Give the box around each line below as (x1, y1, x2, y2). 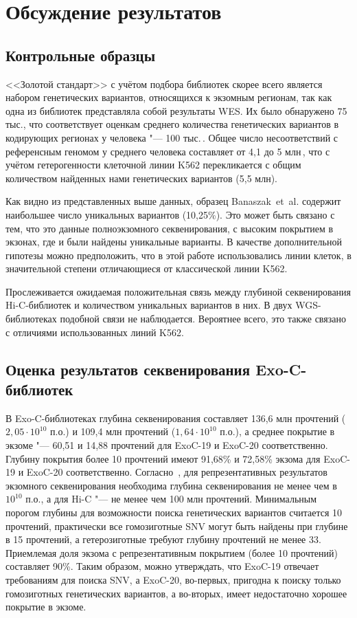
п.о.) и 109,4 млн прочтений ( (50, 424, 176, 439)
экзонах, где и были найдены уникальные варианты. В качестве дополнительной (5, 234, 342, 249)
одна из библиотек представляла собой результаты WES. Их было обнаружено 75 (5, 103, 347, 118)
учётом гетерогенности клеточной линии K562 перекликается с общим (5, 157, 301, 172)
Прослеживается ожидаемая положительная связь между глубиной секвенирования (5, 284, 352, 298)
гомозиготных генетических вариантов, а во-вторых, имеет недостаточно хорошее (5, 586, 347, 600)
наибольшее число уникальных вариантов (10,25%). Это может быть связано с (5, 207, 335, 221)
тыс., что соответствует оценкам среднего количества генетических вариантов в (5, 117, 339, 131)
